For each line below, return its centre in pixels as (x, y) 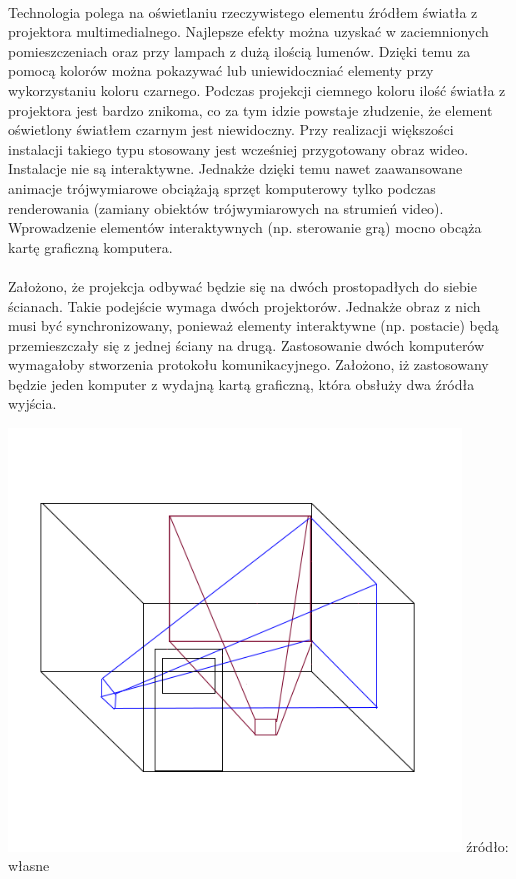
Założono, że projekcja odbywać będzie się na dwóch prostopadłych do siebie (242, 285)
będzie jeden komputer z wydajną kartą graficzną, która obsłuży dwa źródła (241, 383)
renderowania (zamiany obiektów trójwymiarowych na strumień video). (226, 207)
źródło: (487, 845)
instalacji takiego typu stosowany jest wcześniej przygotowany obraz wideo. (238, 148)
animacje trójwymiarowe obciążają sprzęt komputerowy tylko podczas (222, 187)
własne (29, 865)
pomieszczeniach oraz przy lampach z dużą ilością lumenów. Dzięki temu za (239, 50)
